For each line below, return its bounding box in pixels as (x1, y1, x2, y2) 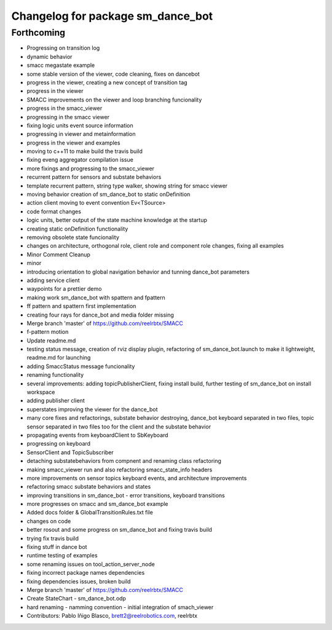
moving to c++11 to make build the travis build (26, 148, 143, 155)
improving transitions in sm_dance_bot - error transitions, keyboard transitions (26, 492, 225, 499)
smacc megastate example (26, 61, 95, 69)
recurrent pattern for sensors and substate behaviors (26, 173, 162, 181)
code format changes (26, 208, 81, 215)
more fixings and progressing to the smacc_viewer (26, 165, 155, 172)
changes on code (26, 517, 71, 525)
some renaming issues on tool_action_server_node (26, 560, 155, 568)
